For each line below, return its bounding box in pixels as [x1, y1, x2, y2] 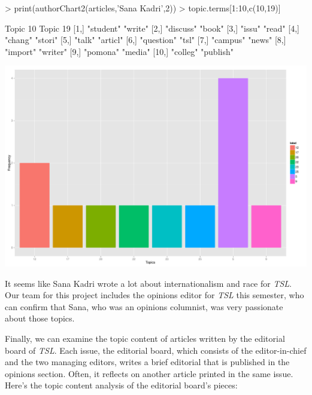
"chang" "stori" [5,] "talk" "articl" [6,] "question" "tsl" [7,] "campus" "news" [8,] [5, 33, 286, 46]
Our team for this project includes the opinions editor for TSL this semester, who [5, 289, 304, 301]
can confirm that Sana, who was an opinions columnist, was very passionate [5, 300, 283, 313]
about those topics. [5, 312, 75, 324]
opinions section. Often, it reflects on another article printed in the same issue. [5, 367, 293, 379]
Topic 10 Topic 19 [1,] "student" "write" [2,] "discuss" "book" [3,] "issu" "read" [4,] [5, 22, 299, 34]
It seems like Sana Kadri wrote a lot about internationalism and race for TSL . [5, 277, 292, 289]
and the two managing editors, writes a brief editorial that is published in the [5, 356, 290, 368]
